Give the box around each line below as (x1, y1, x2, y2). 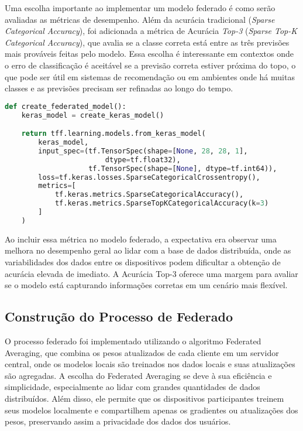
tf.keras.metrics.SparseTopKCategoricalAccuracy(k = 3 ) (54, 199, 269, 208)
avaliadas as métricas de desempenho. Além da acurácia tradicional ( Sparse (5, 13, 275, 25)
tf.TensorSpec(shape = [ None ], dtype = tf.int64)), (88, 164, 277, 173)
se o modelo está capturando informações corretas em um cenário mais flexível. (5, 279, 288, 291)
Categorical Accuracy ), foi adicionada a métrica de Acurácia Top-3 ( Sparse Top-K (5, 25, 298, 37)
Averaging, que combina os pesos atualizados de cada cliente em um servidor (5, 346, 279, 358)
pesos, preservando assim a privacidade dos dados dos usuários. (5, 415, 231, 427)
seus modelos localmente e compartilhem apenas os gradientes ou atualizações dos (5, 403, 298, 416)
